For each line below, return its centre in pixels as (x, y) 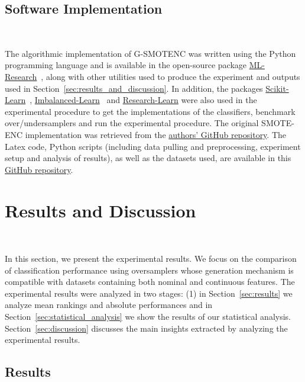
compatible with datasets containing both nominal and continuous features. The (150, 282)
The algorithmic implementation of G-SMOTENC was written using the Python (150, 53)
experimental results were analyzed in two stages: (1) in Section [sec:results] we (149, 293)
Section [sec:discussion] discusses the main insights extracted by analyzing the (146, 328)
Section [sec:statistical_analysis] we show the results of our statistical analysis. (148, 317)
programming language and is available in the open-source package (126, 65)
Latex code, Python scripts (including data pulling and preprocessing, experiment (153, 146)
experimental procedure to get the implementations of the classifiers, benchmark (150, 111)
